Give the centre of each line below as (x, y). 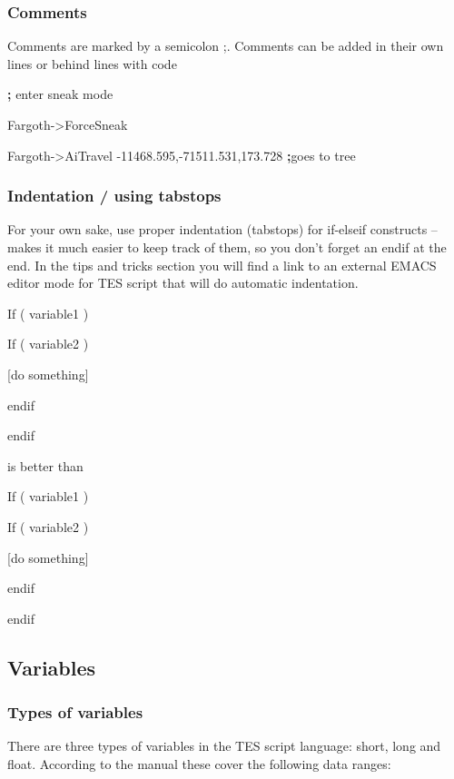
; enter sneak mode (60, 94)
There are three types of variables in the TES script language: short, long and (224, 746)
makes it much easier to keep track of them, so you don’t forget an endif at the (227, 247)
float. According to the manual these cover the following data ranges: (199, 763)
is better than (45, 465)
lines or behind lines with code (92, 63)
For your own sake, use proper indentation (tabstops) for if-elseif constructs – (222, 229)
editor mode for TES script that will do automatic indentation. (183, 283)
